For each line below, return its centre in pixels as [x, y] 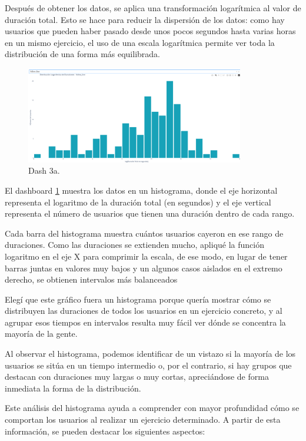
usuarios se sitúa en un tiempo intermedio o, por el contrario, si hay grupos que [148, 365]
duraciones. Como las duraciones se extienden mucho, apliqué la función [134, 245]
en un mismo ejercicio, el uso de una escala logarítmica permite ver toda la [140, 42]
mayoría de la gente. [41, 334]
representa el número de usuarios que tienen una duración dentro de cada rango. [150, 213]
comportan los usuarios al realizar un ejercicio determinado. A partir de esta [143, 420]
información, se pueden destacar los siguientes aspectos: [105, 431]
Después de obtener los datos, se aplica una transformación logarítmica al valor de [153, 8]
